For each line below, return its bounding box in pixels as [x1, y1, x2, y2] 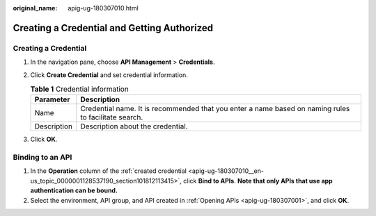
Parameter [34, 94, 70, 104]
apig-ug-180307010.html [68, 4, 139, 12]
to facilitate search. [80, 113, 143, 122]
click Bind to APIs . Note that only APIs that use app [183, 176, 334, 185]
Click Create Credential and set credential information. [30, 70, 188, 79]
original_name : [13, 4, 58, 12]
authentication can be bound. [30, 186, 118, 194]
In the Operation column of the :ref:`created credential [30, 167, 187, 175]
